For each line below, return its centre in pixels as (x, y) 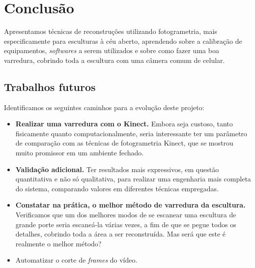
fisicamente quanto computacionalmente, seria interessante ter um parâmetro (131, 133)
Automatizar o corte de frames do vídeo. (76, 260)
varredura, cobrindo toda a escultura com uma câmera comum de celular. (114, 60)
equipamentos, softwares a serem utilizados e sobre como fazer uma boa (112, 50)
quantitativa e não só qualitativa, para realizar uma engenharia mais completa (133, 179)
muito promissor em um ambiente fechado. (80, 153)
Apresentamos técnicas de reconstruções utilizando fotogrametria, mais (111, 31)
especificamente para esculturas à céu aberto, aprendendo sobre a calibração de (123, 41)
